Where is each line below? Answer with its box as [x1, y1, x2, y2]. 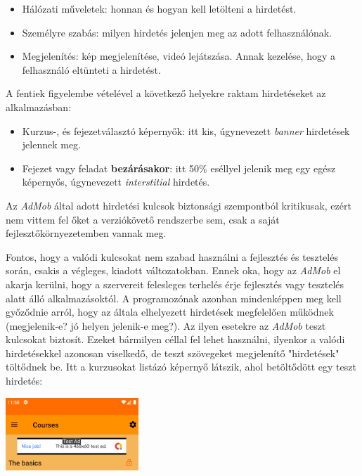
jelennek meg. [22, 137, 82, 152]
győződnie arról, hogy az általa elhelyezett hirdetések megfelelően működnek [6, 304, 334, 319]
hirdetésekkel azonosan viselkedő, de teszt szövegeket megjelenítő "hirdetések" [6, 345, 340, 360]
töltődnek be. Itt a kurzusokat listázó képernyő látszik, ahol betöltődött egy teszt [6, 359, 356, 374]
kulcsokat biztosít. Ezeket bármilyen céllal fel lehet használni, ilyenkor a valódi [6, 332, 345, 347]
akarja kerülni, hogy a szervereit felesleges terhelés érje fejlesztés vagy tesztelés [6, 276, 344, 291]
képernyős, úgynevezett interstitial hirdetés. [22, 174, 210, 189]
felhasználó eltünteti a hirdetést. [22, 62, 161, 77]
